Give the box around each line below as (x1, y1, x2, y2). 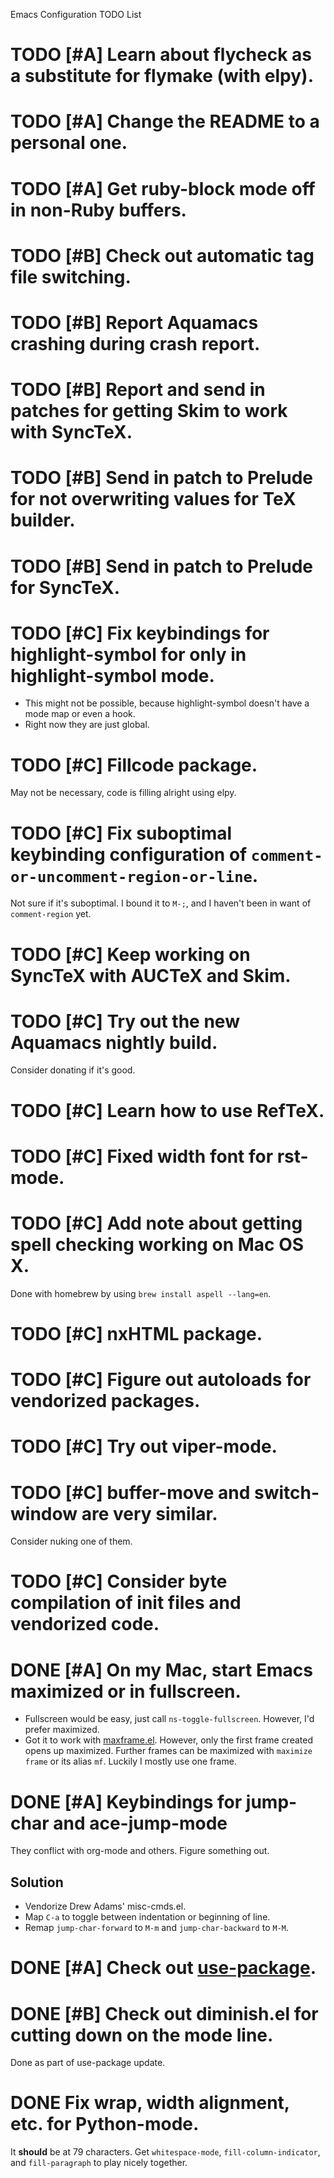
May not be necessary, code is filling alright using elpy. (10, 787, 237, 799)
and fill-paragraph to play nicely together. (10, 2157, 188, 2169)
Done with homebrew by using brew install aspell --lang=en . (10, 1287, 272, 1299)
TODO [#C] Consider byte (10, 1570, 228, 1593)
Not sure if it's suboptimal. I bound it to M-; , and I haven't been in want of (10, 897, 312, 909)
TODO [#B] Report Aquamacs (10, 311, 259, 334)
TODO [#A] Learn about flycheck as (10, 44, 312, 66)
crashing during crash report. (10, 332, 261, 355)
